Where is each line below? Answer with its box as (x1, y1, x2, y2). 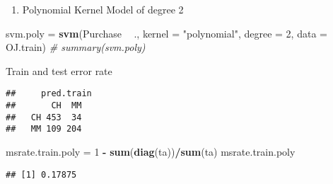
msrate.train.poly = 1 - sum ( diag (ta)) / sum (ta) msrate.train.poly (6, 144, 296, 159)
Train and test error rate (6, 63, 112, 78)
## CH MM (6, 100, 82, 111)
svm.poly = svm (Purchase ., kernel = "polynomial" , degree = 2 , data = (6, 25, 327, 40)
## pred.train (6, 88, 92, 99)
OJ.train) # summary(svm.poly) (6, 40, 146, 54)
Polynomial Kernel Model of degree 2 (22, 2, 184, 16)
